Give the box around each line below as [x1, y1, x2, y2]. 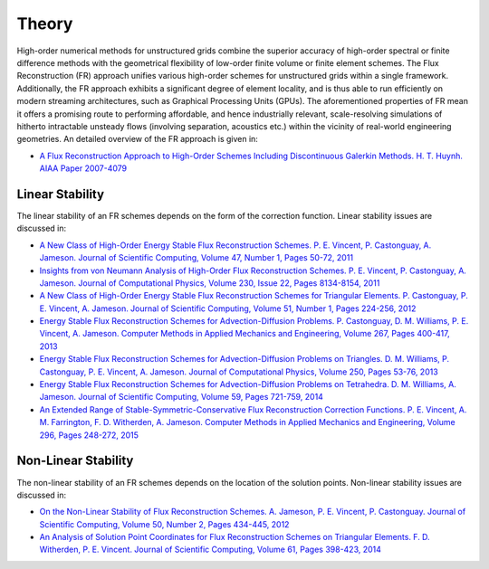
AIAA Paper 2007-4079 [39, 163, 127, 174]
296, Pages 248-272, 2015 [39, 430, 139, 441]
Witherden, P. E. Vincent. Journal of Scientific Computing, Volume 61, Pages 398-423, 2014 [39, 544, 382, 555]
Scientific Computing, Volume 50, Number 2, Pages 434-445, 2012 [39, 518, 290, 529]
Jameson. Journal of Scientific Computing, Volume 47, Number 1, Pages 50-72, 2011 [39, 252, 353, 263]
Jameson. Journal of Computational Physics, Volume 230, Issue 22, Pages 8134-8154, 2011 [39, 277, 380, 289]
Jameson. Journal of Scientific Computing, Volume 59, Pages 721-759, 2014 [39, 392, 323, 403]
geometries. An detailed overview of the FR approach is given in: [16, 134, 258, 145]
